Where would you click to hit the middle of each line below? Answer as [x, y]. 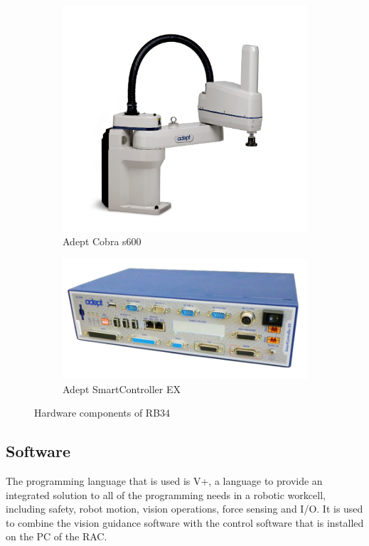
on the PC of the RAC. [57, 536]
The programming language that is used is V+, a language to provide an [164, 480]
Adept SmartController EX [122, 389]
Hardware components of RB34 [102, 413]
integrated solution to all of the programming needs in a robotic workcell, [166, 494]
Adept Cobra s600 [102, 241]
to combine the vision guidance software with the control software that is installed [185, 522]
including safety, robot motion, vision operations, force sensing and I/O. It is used [184, 509]
